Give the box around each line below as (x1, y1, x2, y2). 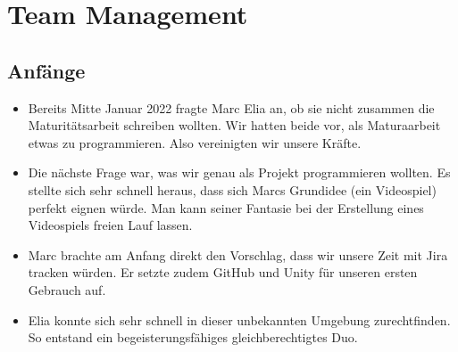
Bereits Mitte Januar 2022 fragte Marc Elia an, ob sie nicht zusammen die (28, 98, 435, 117)
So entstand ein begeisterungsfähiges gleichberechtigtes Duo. (28, 328, 358, 347)
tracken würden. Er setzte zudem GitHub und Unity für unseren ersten (28, 263, 418, 282)
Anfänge (7, 56, 86, 84)
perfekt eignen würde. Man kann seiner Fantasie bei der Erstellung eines (28, 198, 424, 217)
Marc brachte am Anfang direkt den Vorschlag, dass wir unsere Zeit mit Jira (28, 245, 448, 264)
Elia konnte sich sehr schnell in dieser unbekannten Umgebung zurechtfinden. (28, 310, 451, 329)
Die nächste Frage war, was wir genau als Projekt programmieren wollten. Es (28, 163, 451, 182)
